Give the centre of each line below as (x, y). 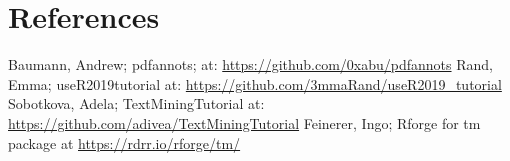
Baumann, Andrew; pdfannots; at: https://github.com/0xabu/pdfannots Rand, (250, 64)
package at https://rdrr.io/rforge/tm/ (124, 142)
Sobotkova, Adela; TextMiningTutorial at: (136, 103)
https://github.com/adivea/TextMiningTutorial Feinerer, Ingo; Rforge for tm (244, 122)
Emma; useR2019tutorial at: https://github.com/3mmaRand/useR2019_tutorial (255, 83)
